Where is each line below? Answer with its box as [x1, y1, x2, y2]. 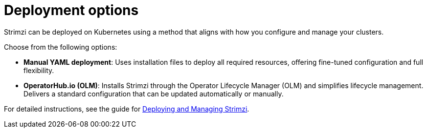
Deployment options [4, 2, 139, 19]
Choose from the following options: [4, 42, 117, 51]
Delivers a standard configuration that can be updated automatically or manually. [23, 89, 284, 98]
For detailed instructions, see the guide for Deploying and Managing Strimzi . [4, 104, 249, 113]
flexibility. [23, 66, 54, 75]
